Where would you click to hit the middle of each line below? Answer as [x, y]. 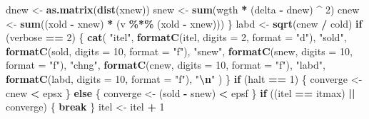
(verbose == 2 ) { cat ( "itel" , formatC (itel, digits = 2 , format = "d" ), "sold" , [176, 37]
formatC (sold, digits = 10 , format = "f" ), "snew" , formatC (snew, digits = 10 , [179, 51]
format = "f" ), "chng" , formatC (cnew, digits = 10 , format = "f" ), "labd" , [166, 65]
